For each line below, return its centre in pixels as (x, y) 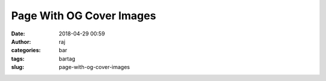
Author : (21, 41)
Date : (18, 34)
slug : (18, 67)
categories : (26, 50)
